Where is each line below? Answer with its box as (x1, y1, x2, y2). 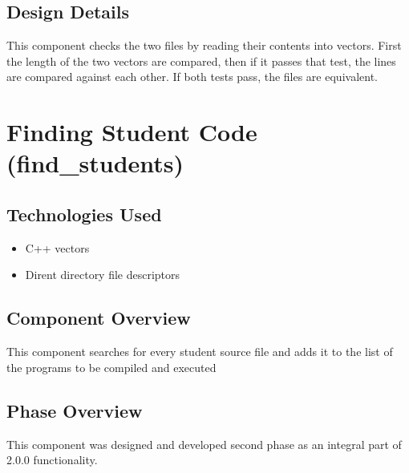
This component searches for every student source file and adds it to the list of (6, 343, 393, 360)
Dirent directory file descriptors (25, 266, 180, 283)
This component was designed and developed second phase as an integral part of (6, 435, 402, 452)
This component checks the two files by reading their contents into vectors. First (6, 37, 402, 54)
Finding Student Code (6, 115, 257, 148)
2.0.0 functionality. (6, 451, 98, 468)
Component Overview (6, 305, 191, 330)
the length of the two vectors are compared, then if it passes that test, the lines (6, 52, 396, 69)
